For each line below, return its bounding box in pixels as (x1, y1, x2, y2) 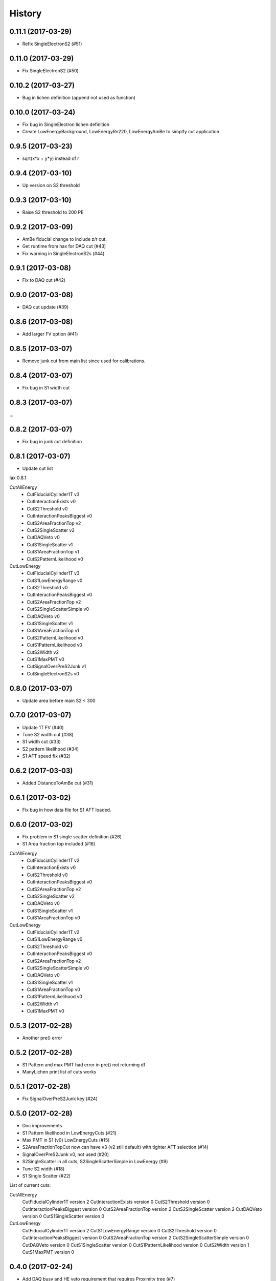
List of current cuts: (9, 1182, 51, 1188)
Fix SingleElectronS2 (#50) (22, 67, 79, 74)
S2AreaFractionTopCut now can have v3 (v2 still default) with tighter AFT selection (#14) (22, 1144, 209, 1150)
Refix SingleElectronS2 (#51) (22, 41, 82, 47)
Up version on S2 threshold (22, 182, 80, 188)
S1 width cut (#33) (22, 738, 61, 745)
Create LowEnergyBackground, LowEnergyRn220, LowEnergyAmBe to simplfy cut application (22, 129, 220, 135)
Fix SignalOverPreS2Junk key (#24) (22, 1096, 98, 1102)
